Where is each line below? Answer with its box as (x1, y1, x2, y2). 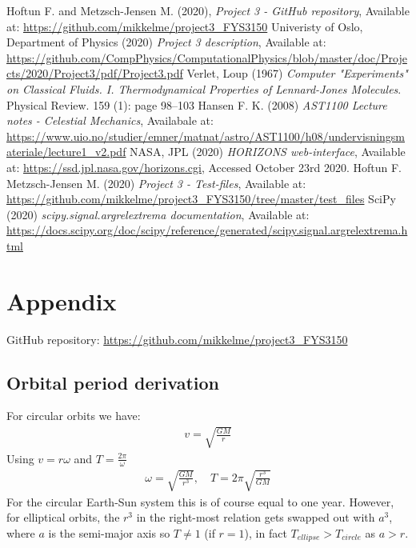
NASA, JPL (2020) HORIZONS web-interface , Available (130, 143, 406, 160)
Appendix (6, 284, 117, 317)
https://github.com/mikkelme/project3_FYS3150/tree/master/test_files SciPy (6, 190, 396, 207)
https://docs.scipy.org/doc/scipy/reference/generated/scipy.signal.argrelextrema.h (6, 222, 408, 238)
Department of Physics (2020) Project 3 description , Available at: (6, 34, 326, 50)
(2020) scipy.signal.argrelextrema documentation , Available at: (6, 206, 310, 222)
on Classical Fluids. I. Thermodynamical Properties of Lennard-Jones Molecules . (6, 80, 402, 97)
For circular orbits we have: (6, 407, 141, 424)
